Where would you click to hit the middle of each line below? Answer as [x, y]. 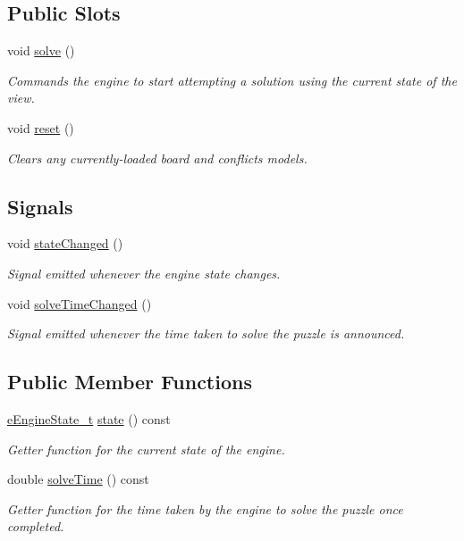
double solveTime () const [78, 479]
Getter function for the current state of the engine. [146, 449]
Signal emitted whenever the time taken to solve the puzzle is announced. [206, 333]
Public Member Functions [130, 382]
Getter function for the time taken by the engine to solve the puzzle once [205, 508]
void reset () [41, 127]
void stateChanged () [65, 243]
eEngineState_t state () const [89, 418]
